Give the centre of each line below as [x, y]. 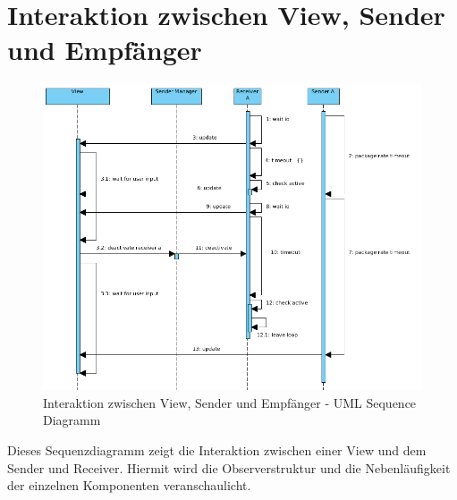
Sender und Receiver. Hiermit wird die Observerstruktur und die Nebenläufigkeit [229, 467]
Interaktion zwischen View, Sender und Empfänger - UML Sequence [230, 402]
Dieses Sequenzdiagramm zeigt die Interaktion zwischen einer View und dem [217, 449]
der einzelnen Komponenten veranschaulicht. [129, 485]
